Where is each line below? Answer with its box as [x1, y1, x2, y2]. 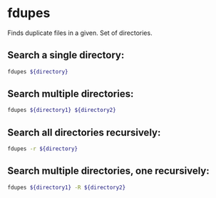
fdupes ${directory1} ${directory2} [7, 107, 116, 114]
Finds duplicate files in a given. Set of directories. [7, 28, 153, 37]
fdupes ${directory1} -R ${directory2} [7, 184, 126, 191]
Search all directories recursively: [7, 126, 161, 138]
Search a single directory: [7, 49, 125, 61]
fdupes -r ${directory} [7, 145, 78, 152]
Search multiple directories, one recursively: [7, 165, 210, 177]
